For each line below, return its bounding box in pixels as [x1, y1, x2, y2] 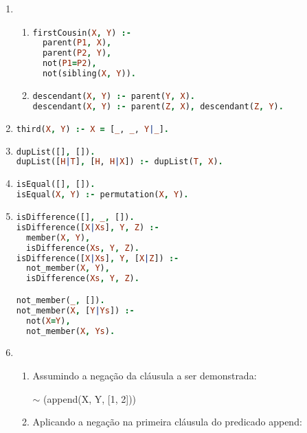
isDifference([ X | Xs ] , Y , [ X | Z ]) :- [16, 253, 179, 263]
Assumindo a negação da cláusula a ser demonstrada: [32, 368, 257, 382]
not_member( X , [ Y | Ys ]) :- [16, 305, 135, 315]
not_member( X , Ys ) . [26, 326, 115, 336]
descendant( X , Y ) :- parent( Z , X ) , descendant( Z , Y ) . [32, 101, 284, 111]
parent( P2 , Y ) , [42, 48, 112, 58]
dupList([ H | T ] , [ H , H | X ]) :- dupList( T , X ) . [16, 157, 223, 167]
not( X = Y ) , [26, 315, 71, 326]
